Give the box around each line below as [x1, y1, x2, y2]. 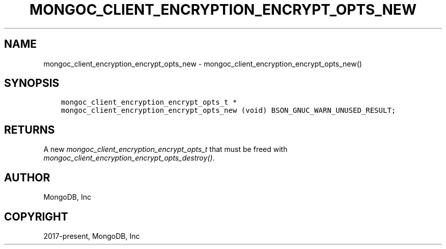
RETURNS [4, 123, 55, 136]
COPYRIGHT [4, 210, 68, 223]
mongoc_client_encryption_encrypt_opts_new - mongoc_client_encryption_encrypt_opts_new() [43, 59, 362, 68]
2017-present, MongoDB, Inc [43, 231, 140, 240]
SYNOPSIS [4, 77, 60, 90]
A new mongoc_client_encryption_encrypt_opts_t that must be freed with [43, 145, 288, 154]
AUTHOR [4, 171, 50, 184]
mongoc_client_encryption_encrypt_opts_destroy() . [43, 153, 215, 163]
